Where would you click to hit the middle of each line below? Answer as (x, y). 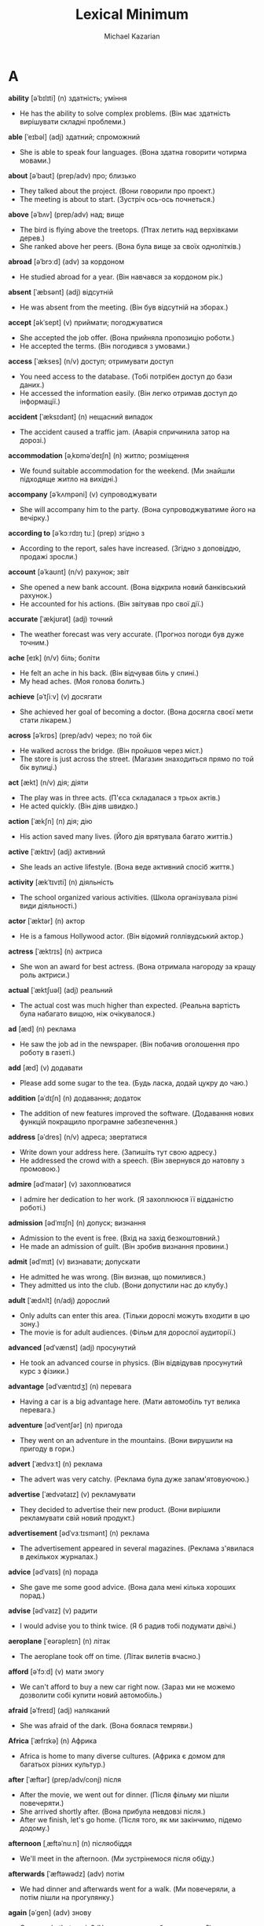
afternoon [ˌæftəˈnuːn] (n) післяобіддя (70, 1843)
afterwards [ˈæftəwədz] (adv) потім (66, 1873)
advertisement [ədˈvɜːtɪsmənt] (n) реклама (79, 1532)
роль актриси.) (45, 975)
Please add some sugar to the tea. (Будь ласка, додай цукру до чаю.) (134, 1082)
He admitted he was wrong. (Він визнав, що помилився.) (113, 1276)
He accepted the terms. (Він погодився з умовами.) (104, 346)
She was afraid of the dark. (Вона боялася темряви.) (106, 1725)
